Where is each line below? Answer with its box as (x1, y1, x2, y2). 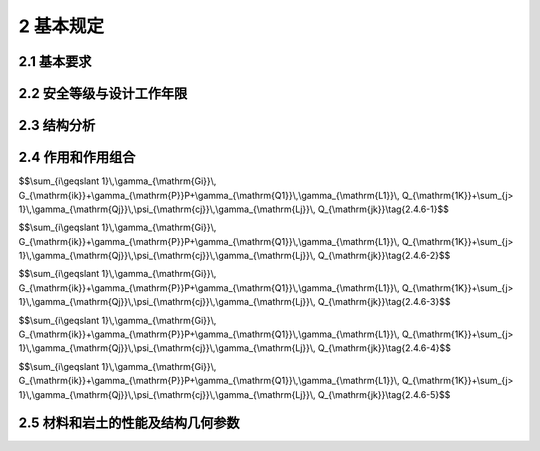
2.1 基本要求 (18, 53, 92, 70)
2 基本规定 (18, 15, 105, 37)
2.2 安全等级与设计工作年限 (18, 85, 188, 102)
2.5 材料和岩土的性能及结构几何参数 (18, 415, 240, 432)
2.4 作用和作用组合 (18, 149, 136, 166)
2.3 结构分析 (18, 117, 96, 134)
